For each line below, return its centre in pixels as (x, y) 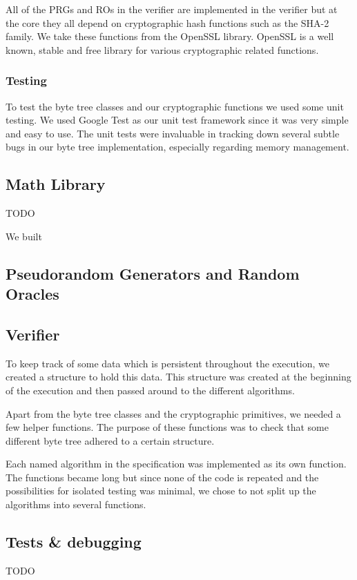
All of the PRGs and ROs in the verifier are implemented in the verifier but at (172, 9)
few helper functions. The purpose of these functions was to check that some (167, 427)
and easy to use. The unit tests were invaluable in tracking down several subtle (173, 133)
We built (24, 236)
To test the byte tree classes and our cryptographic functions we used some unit (175, 106)
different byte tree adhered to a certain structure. (110, 440)
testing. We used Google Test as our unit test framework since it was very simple (177, 120)
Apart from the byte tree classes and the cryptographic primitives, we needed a (173, 413)
